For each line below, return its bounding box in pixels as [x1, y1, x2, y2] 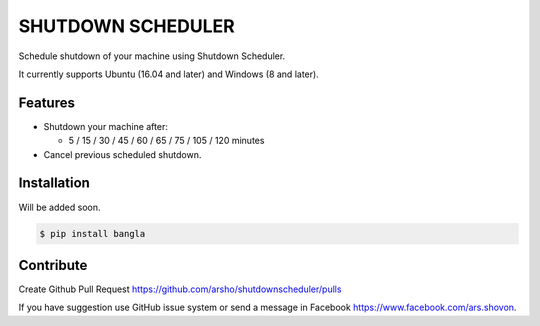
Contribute [18, 256, 88, 274]
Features [18, 94, 75, 111]
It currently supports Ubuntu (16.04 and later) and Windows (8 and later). [18, 68, 319, 80]
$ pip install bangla [39, 228, 146, 239]
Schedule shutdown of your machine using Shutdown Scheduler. [18, 50, 286, 62]
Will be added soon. [18, 201, 101, 213]
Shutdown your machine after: [43, 120, 169, 132]
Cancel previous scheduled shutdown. [43, 148, 202, 160]
